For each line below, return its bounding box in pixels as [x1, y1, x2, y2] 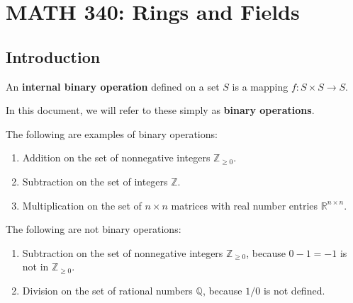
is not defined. [263, 282, 325, 297]
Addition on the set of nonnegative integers [22, 150, 211, 165]
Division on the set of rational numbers [22, 282, 193, 297]
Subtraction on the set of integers [22, 173, 168, 188]
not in [22, 259, 49, 274]
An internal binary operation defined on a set [6, 79, 220, 93]
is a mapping [232, 79, 288, 93]
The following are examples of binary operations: [6, 126, 218, 141]
